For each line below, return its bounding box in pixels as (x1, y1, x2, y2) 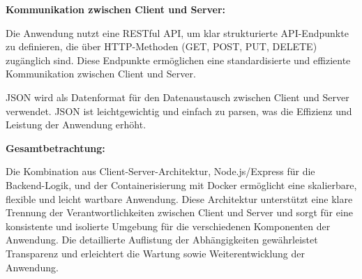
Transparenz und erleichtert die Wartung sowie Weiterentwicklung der (6, 246, 306, 260)
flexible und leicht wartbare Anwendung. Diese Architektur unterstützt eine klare (6, 191, 353, 206)
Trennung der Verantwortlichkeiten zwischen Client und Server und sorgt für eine (6, 205, 353, 220)
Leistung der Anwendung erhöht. (6, 117, 146, 132)
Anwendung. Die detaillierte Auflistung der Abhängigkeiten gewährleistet (6, 232, 318, 247)
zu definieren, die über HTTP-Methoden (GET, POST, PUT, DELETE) (6, 39, 317, 54)
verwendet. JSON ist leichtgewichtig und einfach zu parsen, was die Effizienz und (6, 103, 352, 118)
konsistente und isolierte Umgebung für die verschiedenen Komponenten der (6, 218, 331, 233)
